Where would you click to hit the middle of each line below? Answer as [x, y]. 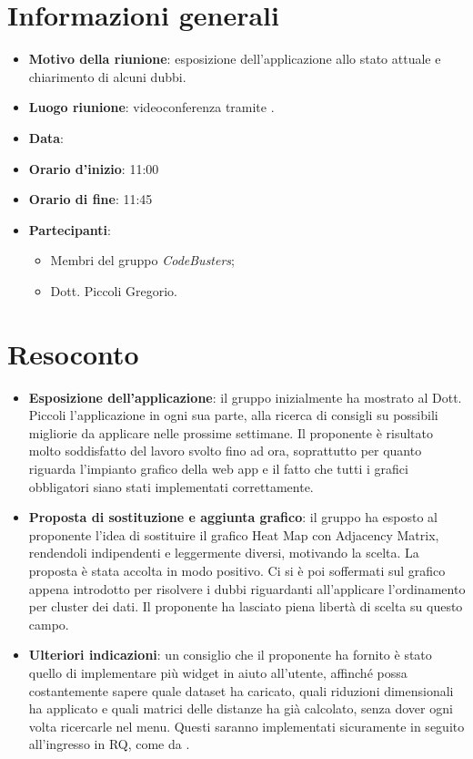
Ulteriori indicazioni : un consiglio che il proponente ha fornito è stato [230, 655]
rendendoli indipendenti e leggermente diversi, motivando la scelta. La [224, 553]
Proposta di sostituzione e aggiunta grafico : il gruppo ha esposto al [233, 517]
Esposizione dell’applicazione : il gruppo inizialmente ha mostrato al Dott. [245, 397]
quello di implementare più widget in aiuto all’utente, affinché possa [218, 672]
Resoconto [73, 353]
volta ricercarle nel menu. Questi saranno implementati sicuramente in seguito [247, 726]
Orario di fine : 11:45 [91, 199]
